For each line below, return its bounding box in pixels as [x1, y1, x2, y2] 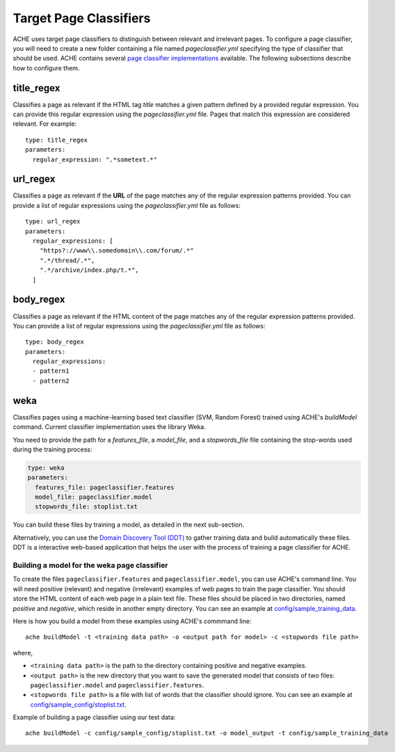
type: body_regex [25, 338, 84, 346]
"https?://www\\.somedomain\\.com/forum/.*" [39, 247, 194, 255]
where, [13, 648, 33, 657]
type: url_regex [25, 218, 81, 225]
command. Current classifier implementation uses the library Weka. [13, 423, 207, 431]
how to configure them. [13, 63, 80, 72]
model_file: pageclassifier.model [35, 493, 153, 501]
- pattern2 [32, 376, 70, 385]
